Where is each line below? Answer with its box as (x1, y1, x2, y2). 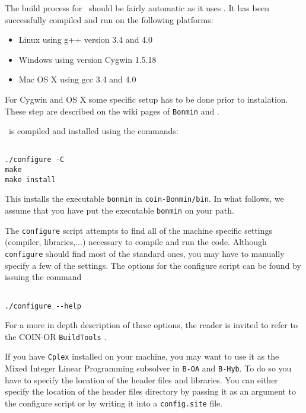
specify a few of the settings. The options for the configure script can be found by (5, 259, 301, 271)
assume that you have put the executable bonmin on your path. (5, 204, 234, 217)
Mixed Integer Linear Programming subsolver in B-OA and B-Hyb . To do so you (5, 362, 292, 374)
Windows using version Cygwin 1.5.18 (18, 53, 157, 65)
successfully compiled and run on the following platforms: (5, 13, 213, 26)
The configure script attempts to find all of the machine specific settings (5, 224, 273, 236)
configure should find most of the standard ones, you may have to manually (5, 247, 285, 259)
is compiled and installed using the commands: (8, 125, 179, 137)
